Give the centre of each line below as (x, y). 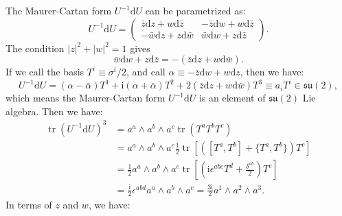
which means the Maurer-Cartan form (85, 98)
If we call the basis (45, 72)
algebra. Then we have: (54, 111)
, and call (146, 72)
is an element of (232, 98)
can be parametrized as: (195, 10)
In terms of (29, 205)
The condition (35, 48)
